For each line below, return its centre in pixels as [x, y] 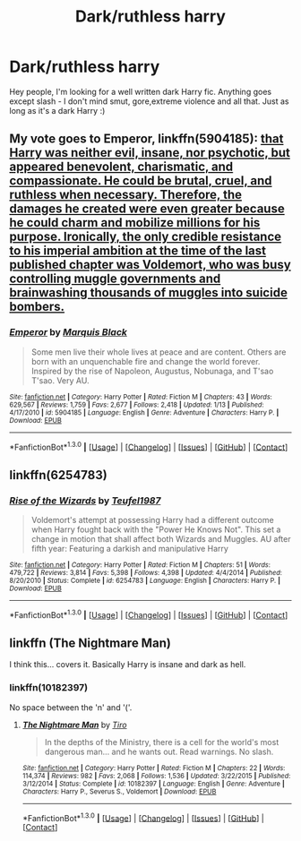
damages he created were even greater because [147, 209]
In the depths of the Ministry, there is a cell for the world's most [162, 742]
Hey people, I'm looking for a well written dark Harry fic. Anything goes [140, 91]
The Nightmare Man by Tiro [74, 725]
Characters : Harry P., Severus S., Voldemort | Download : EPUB [119, 791]
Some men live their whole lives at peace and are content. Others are [159, 352]
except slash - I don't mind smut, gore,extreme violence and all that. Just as [149, 101]
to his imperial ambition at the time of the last [138, 251]
